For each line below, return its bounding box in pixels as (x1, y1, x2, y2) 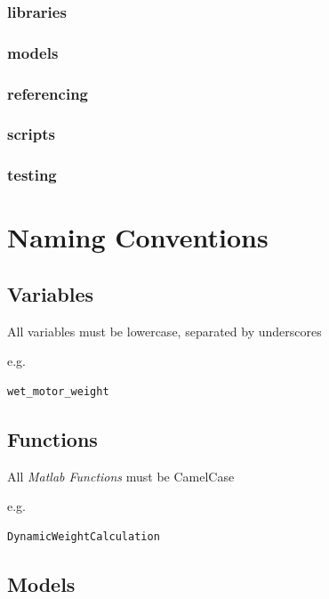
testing (7, 164, 57, 186)
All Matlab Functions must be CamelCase (7, 466, 235, 485)
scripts (7, 123, 55, 145)
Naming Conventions (7, 219, 269, 255)
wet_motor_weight (7, 384, 109, 398)
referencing (7, 82, 89, 104)
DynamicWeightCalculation (7, 530, 160, 543)
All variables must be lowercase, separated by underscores (7, 321, 322, 340)
